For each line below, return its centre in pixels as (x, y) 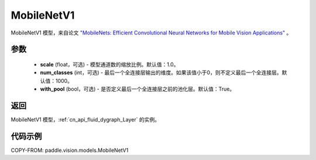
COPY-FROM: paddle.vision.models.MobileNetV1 (70, 150)
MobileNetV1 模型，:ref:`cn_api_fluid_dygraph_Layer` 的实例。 (85, 120)
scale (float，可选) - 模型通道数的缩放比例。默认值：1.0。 (109, 64)
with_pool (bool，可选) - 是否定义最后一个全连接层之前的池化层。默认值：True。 (138, 89)
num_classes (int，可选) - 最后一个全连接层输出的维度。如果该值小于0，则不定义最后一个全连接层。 (161, 72)
